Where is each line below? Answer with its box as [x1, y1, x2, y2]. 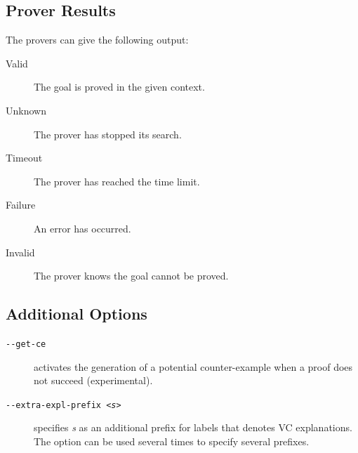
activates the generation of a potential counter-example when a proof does [34, 359, 353, 374]
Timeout [6, 150, 43, 165]
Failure [6, 197, 36, 212]
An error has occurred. [34, 221, 131, 235]
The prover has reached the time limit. [34, 173, 200, 188]
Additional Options [6, 303, 147, 324]
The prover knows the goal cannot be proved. [34, 268, 229, 283]
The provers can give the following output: [6, 32, 189, 47]
